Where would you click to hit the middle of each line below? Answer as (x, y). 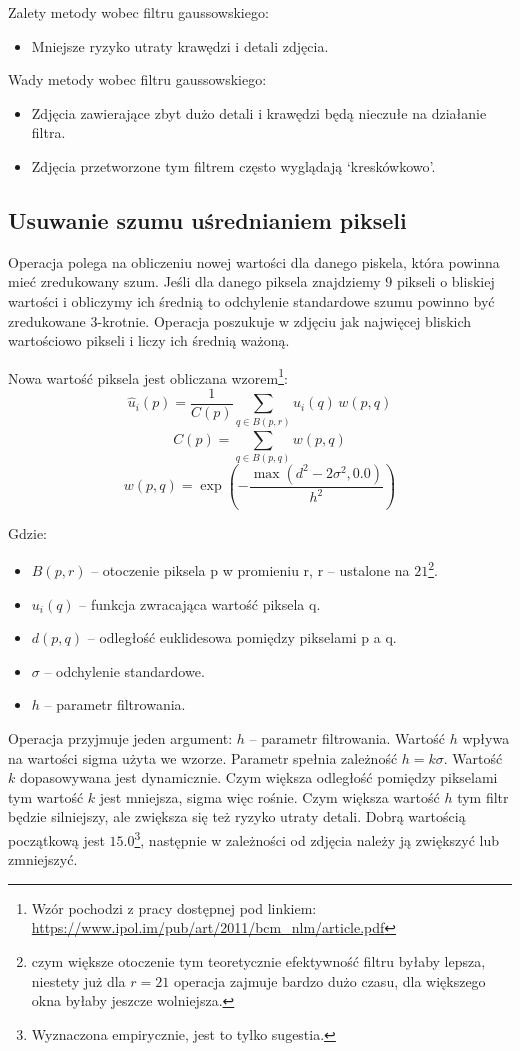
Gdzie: (27, 532)
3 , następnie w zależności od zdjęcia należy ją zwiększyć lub (317, 838)
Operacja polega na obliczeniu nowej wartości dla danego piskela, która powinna (254, 261)
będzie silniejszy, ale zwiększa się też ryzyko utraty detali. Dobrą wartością (237, 816)
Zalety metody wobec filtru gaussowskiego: (138, 12)
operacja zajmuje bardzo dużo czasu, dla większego (329, 980)
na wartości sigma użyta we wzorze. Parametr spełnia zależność (203, 757)
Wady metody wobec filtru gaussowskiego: (137, 79)
